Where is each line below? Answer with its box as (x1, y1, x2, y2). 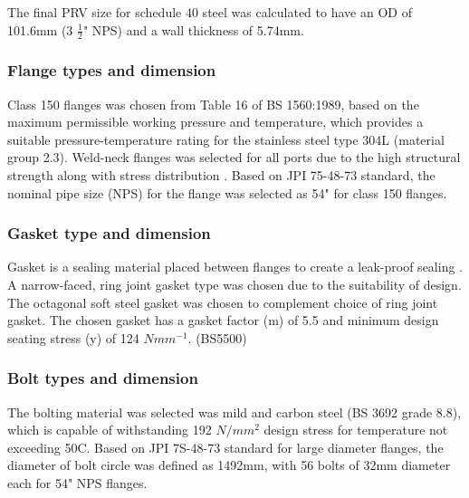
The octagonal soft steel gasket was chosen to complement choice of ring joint (7, 292, 438, 311)
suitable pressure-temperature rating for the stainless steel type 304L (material (7, 129, 445, 148)
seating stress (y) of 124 (7, 328, 139, 347)
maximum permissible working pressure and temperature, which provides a (7, 112, 424, 131)
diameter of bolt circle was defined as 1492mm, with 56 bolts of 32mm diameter (7, 455, 451, 474)
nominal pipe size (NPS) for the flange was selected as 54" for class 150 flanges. (7, 183, 447, 202)
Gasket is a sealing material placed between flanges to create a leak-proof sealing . (7, 257, 463, 276)
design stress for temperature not (263, 420, 448, 439)
